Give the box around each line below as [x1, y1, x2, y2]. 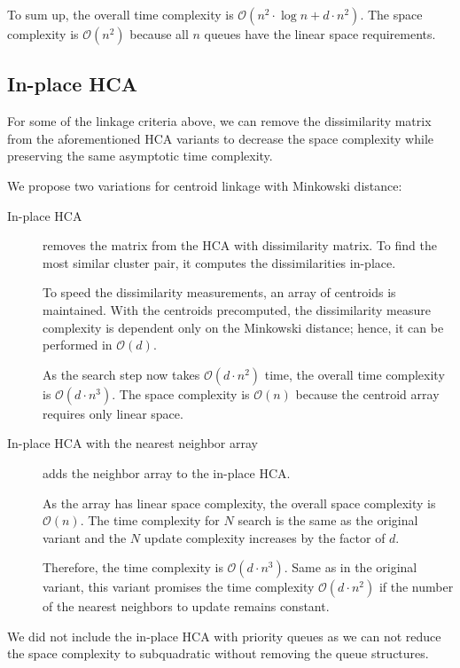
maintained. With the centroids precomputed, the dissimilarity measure [43, 300, 431, 318]
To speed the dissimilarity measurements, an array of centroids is [43, 283, 396, 302]
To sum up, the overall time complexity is [7, 5, 234, 23]
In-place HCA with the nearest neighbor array [7, 434, 258, 452]
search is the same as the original [238, 511, 418, 530]
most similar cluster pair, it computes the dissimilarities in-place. [43, 253, 396, 271]
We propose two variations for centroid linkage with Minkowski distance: [7, 176, 402, 194]
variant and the [43, 528, 127, 546]
